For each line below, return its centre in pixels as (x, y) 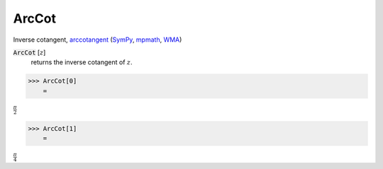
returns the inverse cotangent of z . (82, 62)
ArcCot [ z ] (29, 52)
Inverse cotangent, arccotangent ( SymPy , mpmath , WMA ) (98, 40)
